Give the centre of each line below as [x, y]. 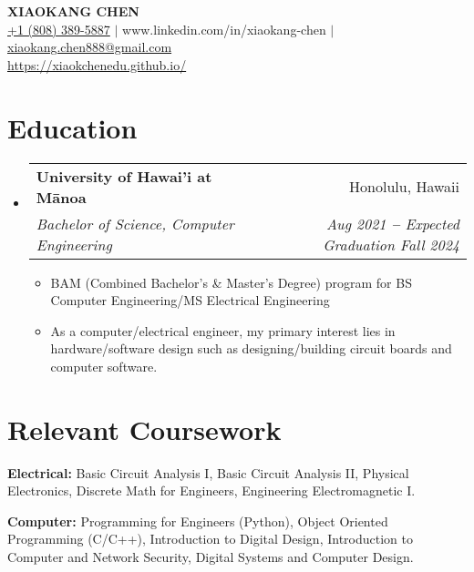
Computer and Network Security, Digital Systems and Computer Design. [211, 556]
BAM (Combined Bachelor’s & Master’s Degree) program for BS [231, 282]
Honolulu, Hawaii [404, 186]
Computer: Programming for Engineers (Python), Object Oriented [198, 521]
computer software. [104, 366]
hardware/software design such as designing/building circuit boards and [251, 348]
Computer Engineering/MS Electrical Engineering [190, 300]
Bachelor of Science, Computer [135, 223]
